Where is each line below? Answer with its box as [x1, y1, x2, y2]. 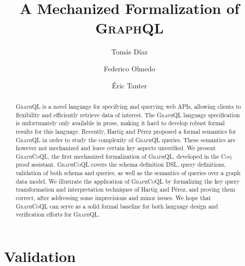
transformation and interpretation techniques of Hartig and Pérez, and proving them [15, 185, 235, 194]
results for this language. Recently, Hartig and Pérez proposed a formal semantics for [15, 127, 237, 135]
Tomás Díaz [111, 46, 148, 57]
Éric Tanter [112, 80, 147, 90]
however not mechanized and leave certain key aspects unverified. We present [15, 144, 216, 152]
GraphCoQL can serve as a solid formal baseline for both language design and [15, 202, 218, 210]
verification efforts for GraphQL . [15, 210, 100, 219]
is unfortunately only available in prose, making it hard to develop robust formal [15, 119, 225, 127]
